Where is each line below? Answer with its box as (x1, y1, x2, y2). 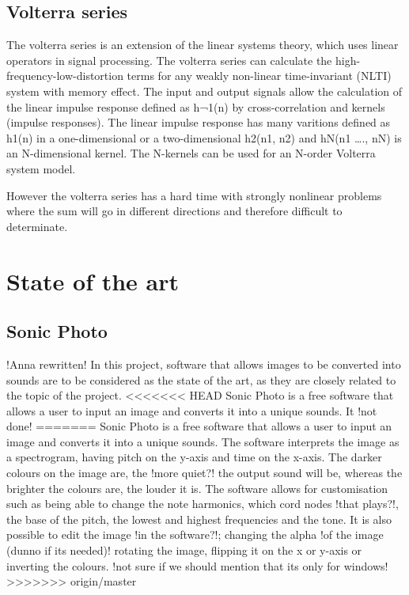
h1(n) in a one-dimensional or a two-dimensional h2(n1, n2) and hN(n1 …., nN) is (6, 129, 402, 146)
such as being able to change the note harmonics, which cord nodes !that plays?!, (6, 495, 399, 512)
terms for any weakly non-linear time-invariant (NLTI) (127, 67, 392, 84)
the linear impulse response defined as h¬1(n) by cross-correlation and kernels (6, 98, 385, 115)
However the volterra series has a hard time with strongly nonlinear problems (6, 187, 382, 203)
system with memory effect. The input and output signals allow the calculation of (6, 82, 403, 99)
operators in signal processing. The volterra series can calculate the (6, 51, 332, 68)
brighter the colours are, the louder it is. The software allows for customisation (6, 479, 388, 496)
